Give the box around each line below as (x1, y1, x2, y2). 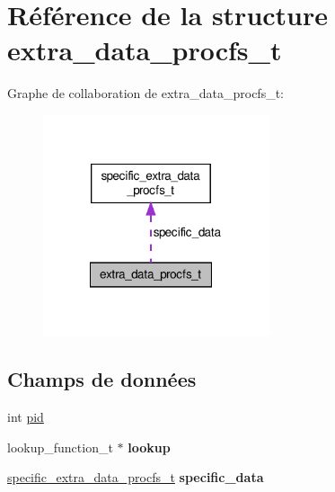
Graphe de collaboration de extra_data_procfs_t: (7, 84, 284, 103)
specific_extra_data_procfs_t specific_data (7, 468, 264, 487)
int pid (7, 407, 44, 426)
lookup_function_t (7, 437, 113, 456)
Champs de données (7, 365, 197, 393)
